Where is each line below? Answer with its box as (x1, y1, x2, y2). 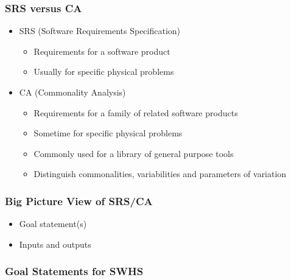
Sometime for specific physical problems (33, 127, 183, 139)
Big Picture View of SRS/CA (5, 193, 153, 208)
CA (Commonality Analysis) (19, 86, 126, 98)
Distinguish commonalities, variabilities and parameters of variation (33, 167, 287, 180)
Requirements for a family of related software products (33, 106, 238, 119)
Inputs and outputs (19, 237, 91, 250)
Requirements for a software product (33, 44, 170, 57)
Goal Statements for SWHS (5, 264, 144, 279)
